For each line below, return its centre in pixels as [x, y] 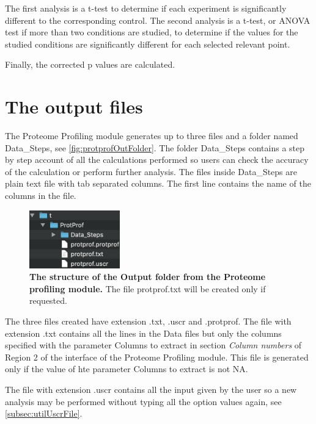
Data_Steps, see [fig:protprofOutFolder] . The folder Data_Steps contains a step [155, 147]
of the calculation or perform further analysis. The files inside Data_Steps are [151, 171]
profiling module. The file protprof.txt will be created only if [148, 288]
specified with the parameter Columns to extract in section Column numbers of [153, 345]
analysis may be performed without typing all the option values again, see [143, 401]
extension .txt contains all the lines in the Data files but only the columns [143, 333]
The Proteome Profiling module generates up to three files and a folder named [152, 136]
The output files [74, 106]
